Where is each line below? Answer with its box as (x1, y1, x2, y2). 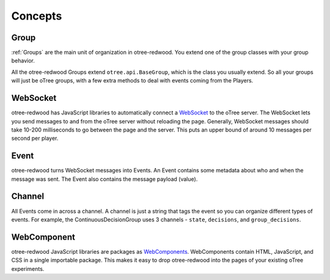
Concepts (11, 9, 62, 23)
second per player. (11, 134, 59, 142)
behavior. (11, 57, 35, 64)
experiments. (11, 265, 45, 272)
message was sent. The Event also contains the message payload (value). (11, 175, 198, 183)
